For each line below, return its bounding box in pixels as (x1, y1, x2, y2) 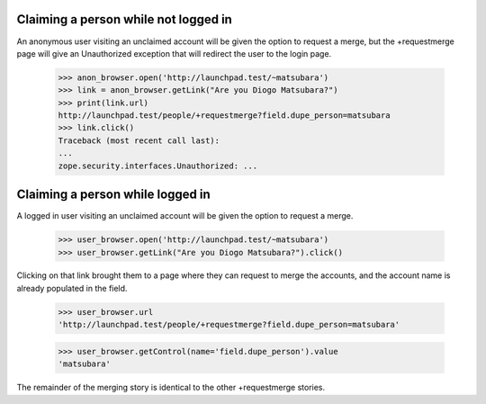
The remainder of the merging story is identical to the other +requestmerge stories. (16, 382, 326, 393)
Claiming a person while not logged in (16, 12, 233, 27)
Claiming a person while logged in (16, 187, 211, 202)
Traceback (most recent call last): (58, 135, 220, 146)
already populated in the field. (16, 283, 128, 293)
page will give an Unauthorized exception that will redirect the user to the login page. (16, 48, 332, 58)
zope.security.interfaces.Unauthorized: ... (58, 160, 258, 171)
